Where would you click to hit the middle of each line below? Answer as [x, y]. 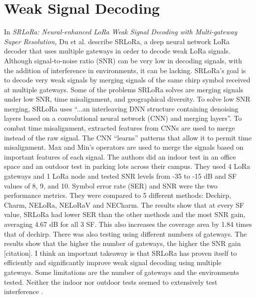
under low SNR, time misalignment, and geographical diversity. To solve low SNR [127, 99]
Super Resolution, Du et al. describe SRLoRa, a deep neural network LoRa [117, 41]
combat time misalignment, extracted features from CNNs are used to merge [120, 128]
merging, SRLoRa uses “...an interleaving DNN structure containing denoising [121, 108]
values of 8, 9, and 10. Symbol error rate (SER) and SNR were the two [111, 185]
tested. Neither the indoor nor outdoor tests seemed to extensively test [111, 282]
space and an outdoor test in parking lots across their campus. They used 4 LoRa [127, 166]
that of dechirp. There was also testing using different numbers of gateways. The [125, 233]
